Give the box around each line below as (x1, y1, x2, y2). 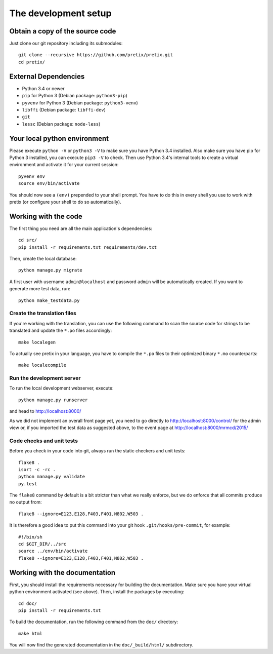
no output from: (9, 499, 42, 505)
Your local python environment (9, 134, 109, 143)
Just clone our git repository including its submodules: (9, 41, 123, 47)
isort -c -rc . (18, 467, 56, 472)
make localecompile (18, 362, 67, 368)
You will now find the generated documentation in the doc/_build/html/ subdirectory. (9, 642, 194, 648)
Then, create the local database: (9, 256, 77, 262)
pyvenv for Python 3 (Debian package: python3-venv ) (22, 99, 139, 106)
